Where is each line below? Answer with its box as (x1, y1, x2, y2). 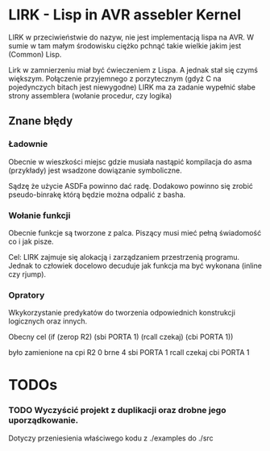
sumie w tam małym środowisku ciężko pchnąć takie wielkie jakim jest (8, 40, 242, 50)
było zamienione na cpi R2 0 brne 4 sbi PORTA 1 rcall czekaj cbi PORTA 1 (8, 348, 250, 357)
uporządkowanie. (8, 415, 79, 426)
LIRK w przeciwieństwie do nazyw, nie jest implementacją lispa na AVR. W (8, 32, 255, 42)
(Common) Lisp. (8, 49, 62, 59)
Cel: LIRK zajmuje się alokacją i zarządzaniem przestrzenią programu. (8, 252, 240, 261)
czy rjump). (8, 269, 47, 279)
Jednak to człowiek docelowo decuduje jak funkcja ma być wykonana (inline (8, 261, 262, 270)
